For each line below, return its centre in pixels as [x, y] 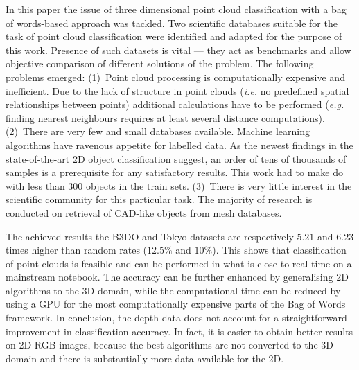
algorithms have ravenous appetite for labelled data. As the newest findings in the [179, 144]
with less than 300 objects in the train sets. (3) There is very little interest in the [179, 185]
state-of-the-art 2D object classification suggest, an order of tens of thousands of [176, 158]
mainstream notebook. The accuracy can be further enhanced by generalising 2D [177, 277]
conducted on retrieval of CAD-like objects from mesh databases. [144, 212]
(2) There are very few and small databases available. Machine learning [158, 131]
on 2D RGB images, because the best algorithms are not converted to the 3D [169, 345]
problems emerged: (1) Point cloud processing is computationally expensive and [175, 77]
